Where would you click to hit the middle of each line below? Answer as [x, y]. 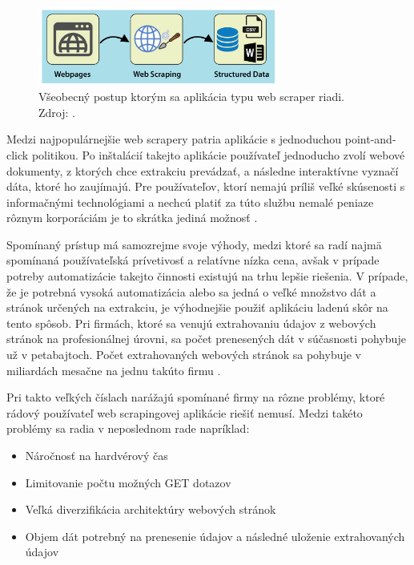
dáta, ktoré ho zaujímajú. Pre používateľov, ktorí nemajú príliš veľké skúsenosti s [206, 186]
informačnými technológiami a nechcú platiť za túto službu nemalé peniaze [190, 202]
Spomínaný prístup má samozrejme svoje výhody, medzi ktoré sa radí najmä [194, 244]
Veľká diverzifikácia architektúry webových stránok [151, 509]
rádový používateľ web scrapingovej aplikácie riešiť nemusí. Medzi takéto [185, 412]
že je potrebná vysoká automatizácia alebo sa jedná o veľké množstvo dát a [191, 291]
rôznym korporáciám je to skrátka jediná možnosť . [132, 218]
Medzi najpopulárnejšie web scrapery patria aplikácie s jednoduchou [174, 139]
